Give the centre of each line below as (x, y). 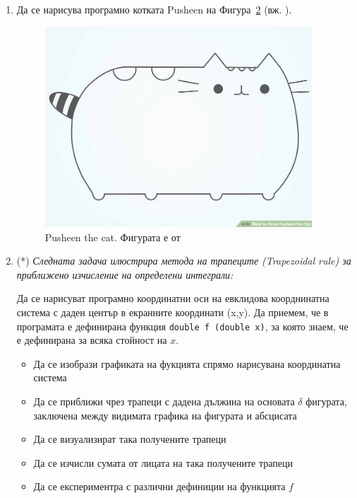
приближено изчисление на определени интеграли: (125, 274)
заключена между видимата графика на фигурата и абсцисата (165, 415)
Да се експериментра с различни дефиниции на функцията (159, 486)
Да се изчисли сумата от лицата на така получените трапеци (163, 462)
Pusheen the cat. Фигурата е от (113, 237)
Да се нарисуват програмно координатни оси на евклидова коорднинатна (173, 298)
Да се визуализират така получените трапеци (130, 439)
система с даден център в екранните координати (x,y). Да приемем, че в (173, 312)
